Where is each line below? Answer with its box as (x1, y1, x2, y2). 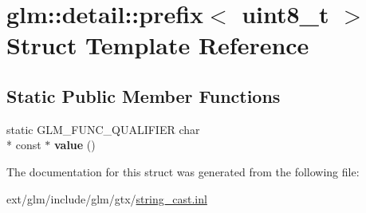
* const (6, 136, 41, 153)
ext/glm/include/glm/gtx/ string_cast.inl (6, 190, 207, 207)
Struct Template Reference (6, 29, 309, 61)
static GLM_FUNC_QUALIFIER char (6, 120, 200, 137)
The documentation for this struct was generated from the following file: (6, 163, 360, 179)
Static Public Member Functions (6, 83, 281, 108)
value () (53, 136, 96, 153)
